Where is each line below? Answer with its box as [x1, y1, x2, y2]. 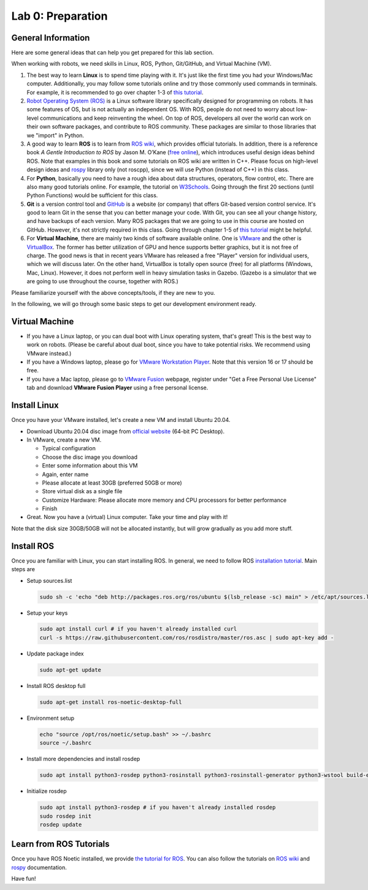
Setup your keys [26, 609, 68, 617]
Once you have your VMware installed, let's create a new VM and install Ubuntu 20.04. [11, 416, 231, 424]
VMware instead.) [26, 349, 72, 357]
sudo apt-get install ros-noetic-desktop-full [39, 698, 182, 706]
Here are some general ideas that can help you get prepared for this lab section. [11, 49, 214, 57]
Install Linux [11, 400, 59, 411]
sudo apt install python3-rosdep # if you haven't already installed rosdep [39, 804, 276, 811]
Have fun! [11, 875, 36, 883]
